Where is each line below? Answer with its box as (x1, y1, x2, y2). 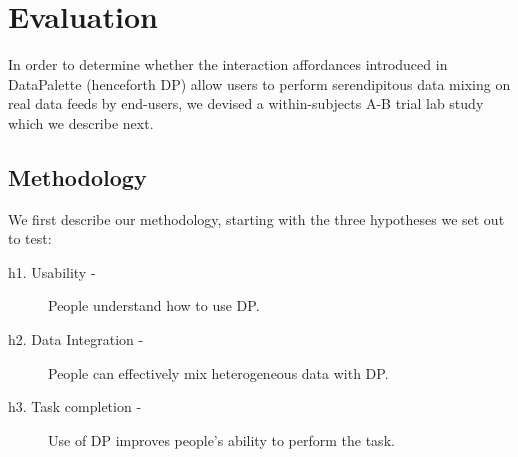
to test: (8, 228, 52, 249)
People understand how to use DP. (48, 295, 260, 316)
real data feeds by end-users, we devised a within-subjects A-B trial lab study (8, 93, 484, 114)
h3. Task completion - (8, 396, 142, 417)
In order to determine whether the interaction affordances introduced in (8, 54, 448, 75)
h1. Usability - (8, 261, 96, 282)
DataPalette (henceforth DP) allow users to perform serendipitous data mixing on (8, 73, 511, 94)
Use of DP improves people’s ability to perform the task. (48, 429, 395, 450)
